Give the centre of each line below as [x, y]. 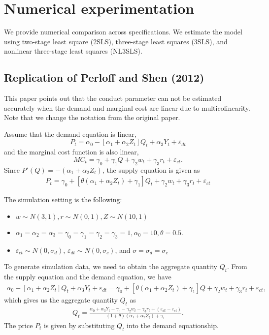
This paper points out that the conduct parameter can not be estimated [113, 98]
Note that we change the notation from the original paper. [92, 117]
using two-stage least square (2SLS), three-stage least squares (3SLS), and [116, 41]
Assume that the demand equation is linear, [70, 134]
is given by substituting [79, 325]
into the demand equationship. [173, 325]
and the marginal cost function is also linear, [71, 152]
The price [18, 325]
